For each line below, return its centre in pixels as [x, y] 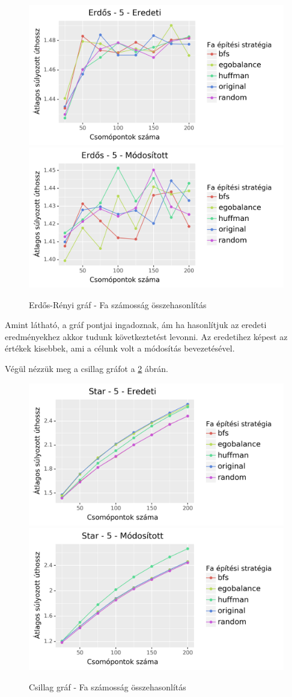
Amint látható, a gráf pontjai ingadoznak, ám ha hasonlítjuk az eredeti [136, 325]
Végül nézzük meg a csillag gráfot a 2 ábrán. [87, 368]
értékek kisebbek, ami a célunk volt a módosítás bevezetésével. [120, 348]
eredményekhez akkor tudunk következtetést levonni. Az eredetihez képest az [146, 336]
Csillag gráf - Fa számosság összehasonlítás [108, 686]
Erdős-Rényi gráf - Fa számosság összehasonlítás [118, 304]
